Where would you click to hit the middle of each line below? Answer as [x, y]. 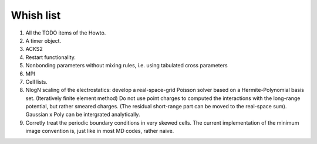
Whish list [36, 15]
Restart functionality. [51, 57]
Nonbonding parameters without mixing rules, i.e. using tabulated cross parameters [127, 66]
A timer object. [43, 40]
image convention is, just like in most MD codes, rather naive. [100, 131]
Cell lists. [37, 81]
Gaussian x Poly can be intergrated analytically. [83, 115]
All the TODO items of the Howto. [66, 33]
